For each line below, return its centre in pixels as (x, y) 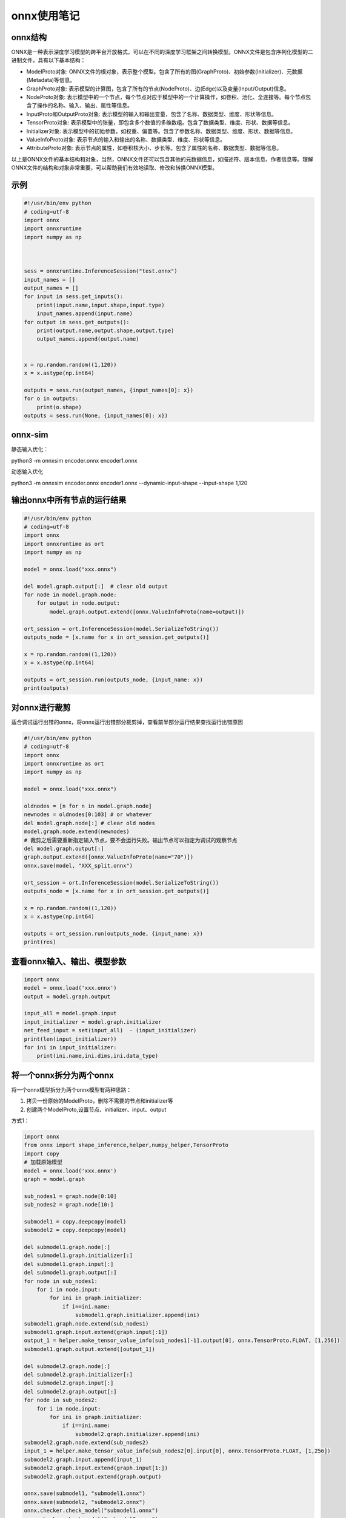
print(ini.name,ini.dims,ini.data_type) (98, 1056)
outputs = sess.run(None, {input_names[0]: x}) (96, 415)
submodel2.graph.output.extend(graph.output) (93, 1476)
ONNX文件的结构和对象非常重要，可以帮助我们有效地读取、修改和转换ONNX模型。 (115, 168)
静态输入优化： (30, 449)
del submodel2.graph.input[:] (69, 1383)
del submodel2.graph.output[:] (71, 1391)
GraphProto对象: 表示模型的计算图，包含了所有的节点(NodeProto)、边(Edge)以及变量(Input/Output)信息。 (158, 89)
